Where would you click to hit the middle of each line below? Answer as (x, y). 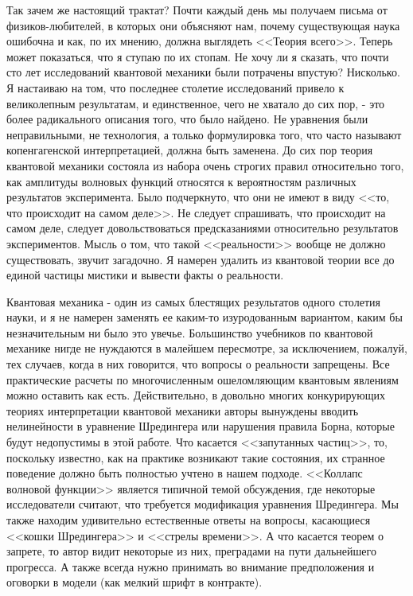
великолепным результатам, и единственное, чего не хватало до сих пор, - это (196, 103)
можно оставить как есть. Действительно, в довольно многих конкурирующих (196, 395)
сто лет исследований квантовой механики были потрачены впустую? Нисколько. (203, 72)
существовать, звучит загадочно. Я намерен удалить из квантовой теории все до (201, 259)
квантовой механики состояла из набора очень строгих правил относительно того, (205, 165)
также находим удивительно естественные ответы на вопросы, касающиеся (189, 520)
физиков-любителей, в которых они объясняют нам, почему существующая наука (203, 25)
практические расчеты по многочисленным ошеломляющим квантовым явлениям (203, 379)
